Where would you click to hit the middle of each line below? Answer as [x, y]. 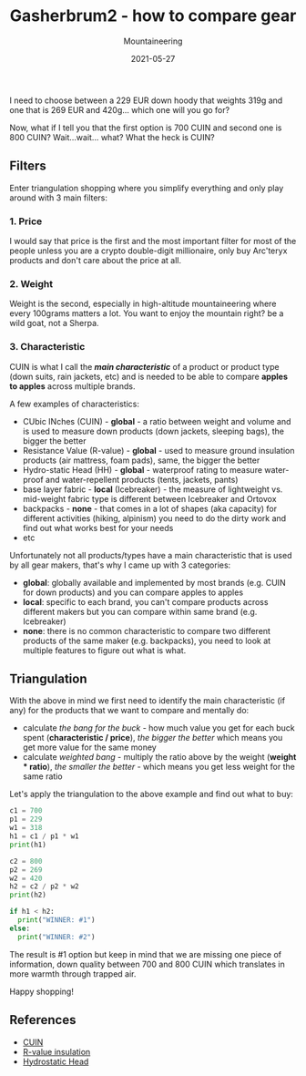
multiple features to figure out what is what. [104, 650]
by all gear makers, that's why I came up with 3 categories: [120, 565]
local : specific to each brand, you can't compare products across [145, 601]
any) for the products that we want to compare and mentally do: [129, 711]
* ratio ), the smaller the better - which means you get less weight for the [159, 767]
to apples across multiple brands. [72, 386]
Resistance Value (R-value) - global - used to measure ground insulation [158, 450]
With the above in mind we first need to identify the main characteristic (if [147, 701]
